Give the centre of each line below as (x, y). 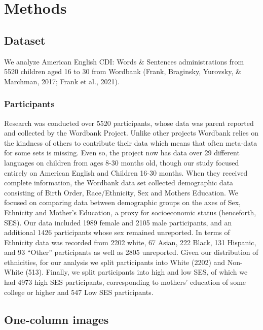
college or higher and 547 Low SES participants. (79, 292)
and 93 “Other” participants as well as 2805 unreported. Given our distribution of (131, 252)
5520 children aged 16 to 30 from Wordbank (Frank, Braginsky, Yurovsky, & (123, 71)
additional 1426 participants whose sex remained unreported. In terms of (117, 232)
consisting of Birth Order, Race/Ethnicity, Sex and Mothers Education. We (121, 192)
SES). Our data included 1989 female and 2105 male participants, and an (118, 222)
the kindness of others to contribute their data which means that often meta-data (131, 142)
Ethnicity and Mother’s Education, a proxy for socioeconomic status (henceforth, (130, 212)
